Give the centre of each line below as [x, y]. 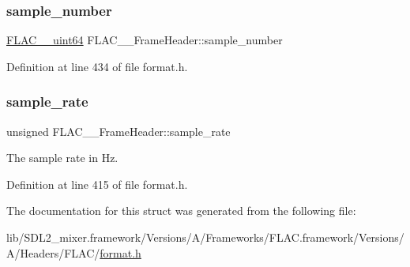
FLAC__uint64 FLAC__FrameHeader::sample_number [145, 40]
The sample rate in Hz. [62, 158]
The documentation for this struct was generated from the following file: [181, 211]
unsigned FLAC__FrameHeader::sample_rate [118, 131]
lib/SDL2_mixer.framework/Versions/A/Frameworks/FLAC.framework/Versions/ [205, 237]
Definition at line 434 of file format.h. [97, 66]
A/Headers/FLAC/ [53, 252]
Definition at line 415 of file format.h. [97, 184]
